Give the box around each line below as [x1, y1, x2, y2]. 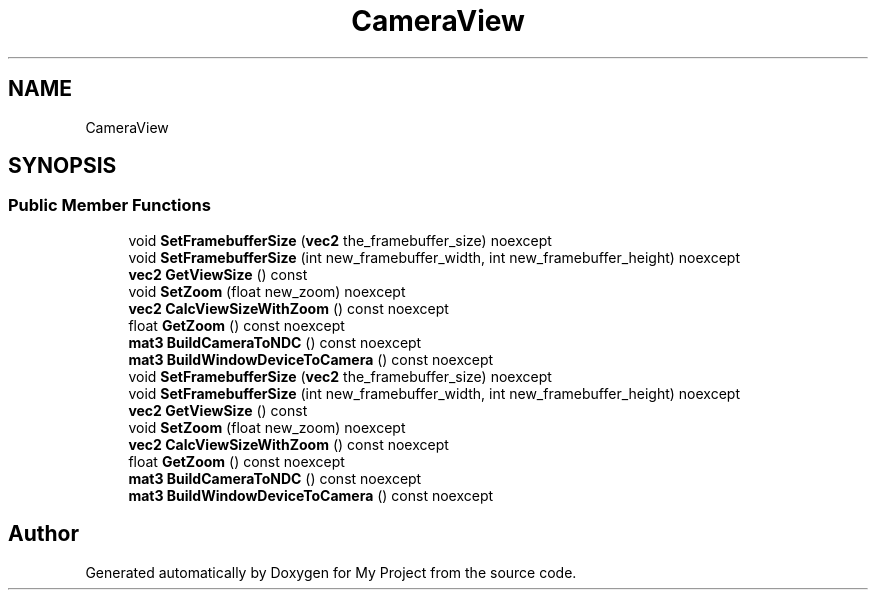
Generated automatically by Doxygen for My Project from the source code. [85, 563, 577, 581]
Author [8, 521, 79, 547]
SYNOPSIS [8, 153, 117, 179]
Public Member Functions [8, 195, 211, 216]
